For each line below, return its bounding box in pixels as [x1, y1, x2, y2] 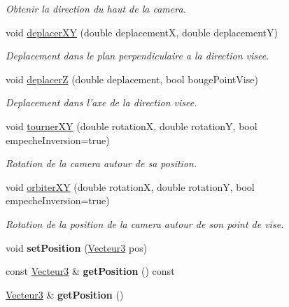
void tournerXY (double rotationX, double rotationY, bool [6, 118, 258, 133]
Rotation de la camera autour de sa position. [6, 156, 197, 171]
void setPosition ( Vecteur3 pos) [6, 240, 148, 255]
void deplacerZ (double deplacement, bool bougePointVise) [6, 71, 258, 86]
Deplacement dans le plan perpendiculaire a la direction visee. [6, 48, 269, 63]
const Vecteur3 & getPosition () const [6, 264, 175, 278]
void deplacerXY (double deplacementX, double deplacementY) [6, 24, 278, 39]
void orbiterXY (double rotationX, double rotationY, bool [6, 179, 255, 194]
